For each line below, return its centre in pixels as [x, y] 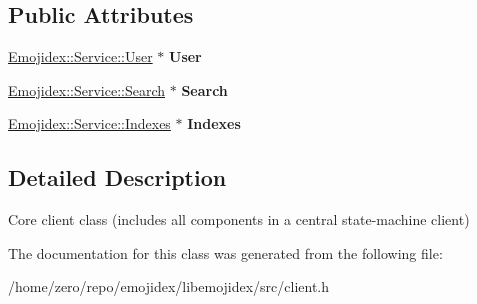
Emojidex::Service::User [80, 56]
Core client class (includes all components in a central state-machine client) [239, 219]
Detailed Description [117, 177]
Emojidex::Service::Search [87, 89]
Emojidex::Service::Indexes [89, 123]
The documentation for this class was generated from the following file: [225, 252]
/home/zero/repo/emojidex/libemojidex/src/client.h [169, 286]
